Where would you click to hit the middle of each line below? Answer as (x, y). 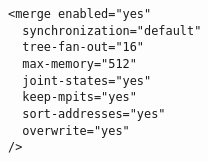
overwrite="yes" (76, 130)
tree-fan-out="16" (83, 47)
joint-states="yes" (87, 80)
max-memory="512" (79, 63)
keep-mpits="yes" (79, 97)
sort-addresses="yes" (94, 113)
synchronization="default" (112, 30)
